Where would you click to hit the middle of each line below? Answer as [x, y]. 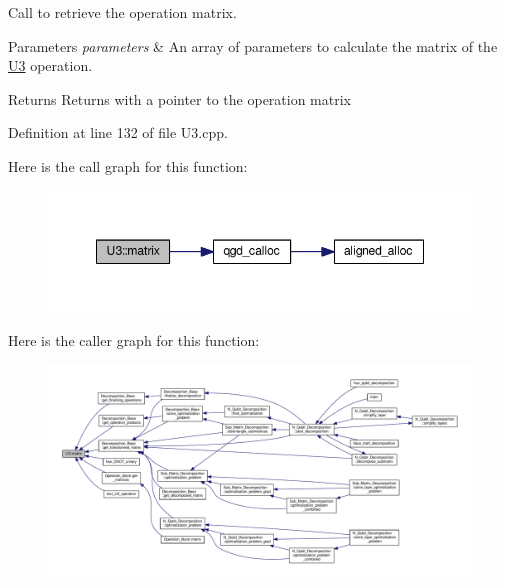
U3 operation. [50, 65]
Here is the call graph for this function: [128, 165]
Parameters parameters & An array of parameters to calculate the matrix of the [253, 45]
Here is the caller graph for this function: [134, 340]
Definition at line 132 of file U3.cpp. [118, 132]
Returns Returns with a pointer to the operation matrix [179, 98]
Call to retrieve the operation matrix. [122, 12]
